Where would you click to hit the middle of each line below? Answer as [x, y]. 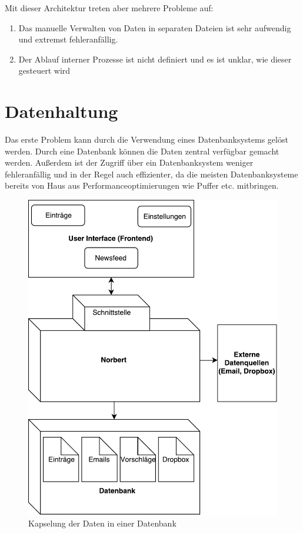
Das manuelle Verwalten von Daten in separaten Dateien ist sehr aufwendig [155, 27]
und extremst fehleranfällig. [68, 39]
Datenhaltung [61, 111]
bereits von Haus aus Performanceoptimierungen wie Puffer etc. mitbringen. [142, 185]
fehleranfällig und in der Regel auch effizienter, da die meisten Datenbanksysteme [151, 174]
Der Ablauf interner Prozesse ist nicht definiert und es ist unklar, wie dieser [155, 59]
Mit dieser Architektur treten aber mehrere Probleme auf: [109, 8]
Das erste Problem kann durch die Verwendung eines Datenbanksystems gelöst [146, 139]
